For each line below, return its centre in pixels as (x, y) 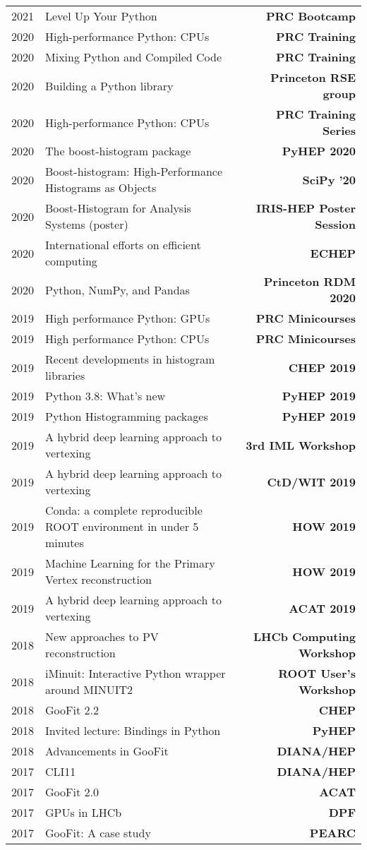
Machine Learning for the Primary (130, 563)
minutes (65, 543)
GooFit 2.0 (72, 792)
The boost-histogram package (118, 151)
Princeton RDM (309, 281)
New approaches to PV (102, 636)
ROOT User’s (317, 673)
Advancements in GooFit (107, 751)
